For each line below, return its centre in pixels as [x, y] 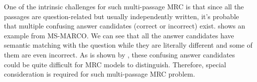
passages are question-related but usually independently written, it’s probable [122, 16]
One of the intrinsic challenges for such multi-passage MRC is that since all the [124, 6]
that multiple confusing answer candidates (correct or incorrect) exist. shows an [125, 26]
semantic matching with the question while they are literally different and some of [128, 45]
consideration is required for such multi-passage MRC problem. [100, 74]
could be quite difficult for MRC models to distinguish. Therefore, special [115, 64]
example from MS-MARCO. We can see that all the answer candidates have [119, 35]
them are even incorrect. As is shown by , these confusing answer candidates [120, 54]
